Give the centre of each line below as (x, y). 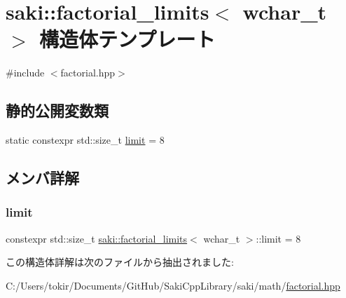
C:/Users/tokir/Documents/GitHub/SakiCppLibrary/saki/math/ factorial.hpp (173, 285)
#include (25, 73)
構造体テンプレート (127, 39)
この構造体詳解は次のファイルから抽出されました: (120, 262)
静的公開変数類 (57, 110)
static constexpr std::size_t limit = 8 (85, 140)
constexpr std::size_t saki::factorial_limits (97, 238)
